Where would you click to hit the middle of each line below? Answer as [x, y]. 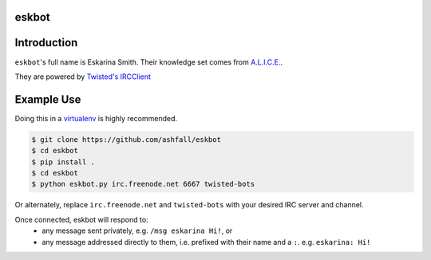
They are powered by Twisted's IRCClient [83, 77]
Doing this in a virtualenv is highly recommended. [96, 118]
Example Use [48, 99]
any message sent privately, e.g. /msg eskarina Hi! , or [137, 230]
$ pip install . [63, 162]
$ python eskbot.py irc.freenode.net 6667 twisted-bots [143, 184]
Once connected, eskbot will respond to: [81, 219]
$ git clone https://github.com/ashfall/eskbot [126, 139]
